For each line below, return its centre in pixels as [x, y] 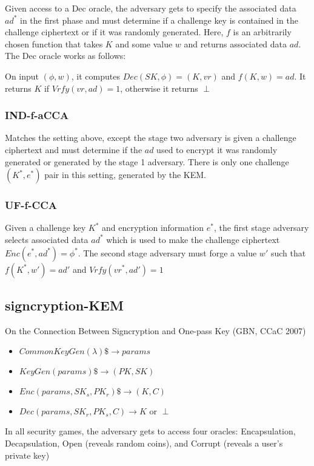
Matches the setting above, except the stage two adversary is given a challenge [151, 138]
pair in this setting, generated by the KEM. [125, 175]
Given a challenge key [45, 228]
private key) [27, 455]
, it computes [95, 76]
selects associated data [47, 239]
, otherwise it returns [159, 88]
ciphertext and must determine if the [74, 149]
